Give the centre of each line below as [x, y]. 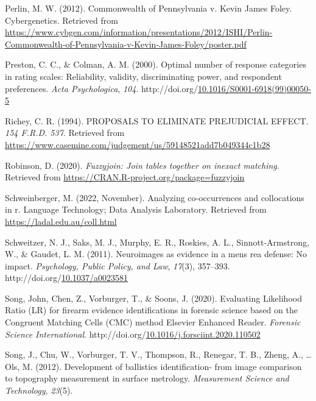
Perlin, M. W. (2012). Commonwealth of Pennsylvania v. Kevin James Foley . [149, 8]
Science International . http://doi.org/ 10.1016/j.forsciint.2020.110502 [133, 334]
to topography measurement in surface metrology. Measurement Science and [147, 378]
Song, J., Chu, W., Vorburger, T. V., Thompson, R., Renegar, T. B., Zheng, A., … [158, 354]
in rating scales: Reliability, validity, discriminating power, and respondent [143, 76]
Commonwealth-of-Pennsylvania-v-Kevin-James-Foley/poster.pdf [126, 44]
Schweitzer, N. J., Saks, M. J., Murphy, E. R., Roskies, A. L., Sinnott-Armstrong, [157, 242]
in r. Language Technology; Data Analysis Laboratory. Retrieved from [136, 209]
